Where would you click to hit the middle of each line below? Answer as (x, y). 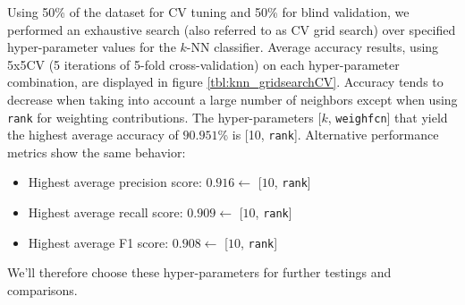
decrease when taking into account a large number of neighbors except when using (232, 99)
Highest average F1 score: (98, 242)
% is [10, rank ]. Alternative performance (328, 135)
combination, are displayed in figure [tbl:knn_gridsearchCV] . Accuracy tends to (225, 82)
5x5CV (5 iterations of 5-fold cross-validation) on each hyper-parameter (203, 64)
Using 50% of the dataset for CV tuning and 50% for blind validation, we (208, 12)
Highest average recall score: (106, 212)
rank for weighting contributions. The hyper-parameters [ (165, 117)
